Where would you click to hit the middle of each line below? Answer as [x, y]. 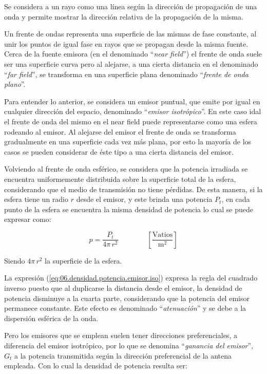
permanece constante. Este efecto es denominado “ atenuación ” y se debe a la [125, 308]
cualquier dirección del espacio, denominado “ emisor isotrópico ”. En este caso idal [133, 111]
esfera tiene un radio [36, 199]
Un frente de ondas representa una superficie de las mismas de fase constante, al [130, 34]
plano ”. [15, 84]
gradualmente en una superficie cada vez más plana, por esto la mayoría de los [128, 142]
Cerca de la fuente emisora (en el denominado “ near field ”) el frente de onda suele [133, 54]
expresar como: [28, 219]
